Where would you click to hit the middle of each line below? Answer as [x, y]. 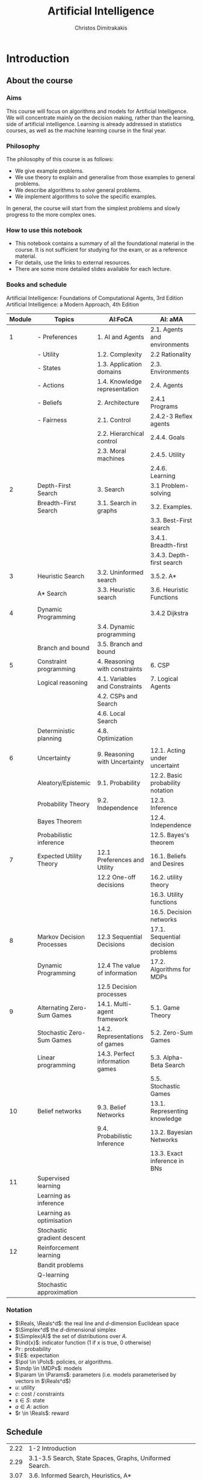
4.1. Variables [117, 678]
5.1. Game [165, 1007]
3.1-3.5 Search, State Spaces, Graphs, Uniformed [99, 1458]
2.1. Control [114, 419]
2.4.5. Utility [167, 455]
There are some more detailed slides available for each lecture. [93, 269]
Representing [169, 1111]
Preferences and [121, 860]
